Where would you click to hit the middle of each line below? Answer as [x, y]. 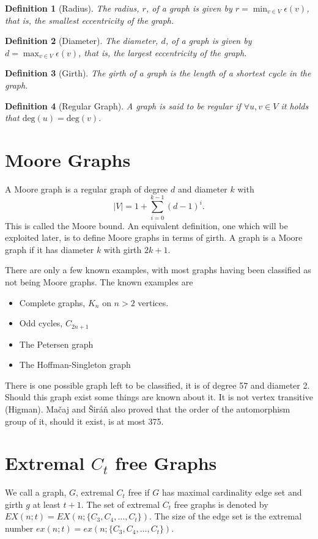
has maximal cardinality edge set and [232, 492]
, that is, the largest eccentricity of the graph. [163, 52]
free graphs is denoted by [221, 504]
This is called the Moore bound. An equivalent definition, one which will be [146, 225]
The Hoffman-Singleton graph [75, 365]
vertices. [153, 302]
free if [139, 492]
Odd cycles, [41, 323]
